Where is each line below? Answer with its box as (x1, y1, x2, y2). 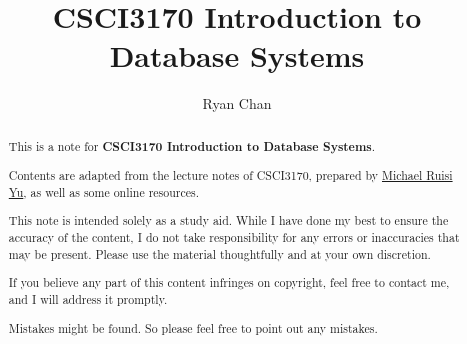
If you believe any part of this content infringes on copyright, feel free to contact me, (8, 274, 450, 291)
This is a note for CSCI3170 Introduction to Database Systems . (8, 137, 375, 155)
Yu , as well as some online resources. (8, 183, 200, 200)
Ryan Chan (202, 93, 272, 114)
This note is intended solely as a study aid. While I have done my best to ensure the (8, 212, 449, 229)
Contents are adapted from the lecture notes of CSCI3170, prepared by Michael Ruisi (8, 167, 453, 184)
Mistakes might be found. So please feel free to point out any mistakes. (8, 319, 378, 336)
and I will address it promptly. (8, 290, 168, 307)
